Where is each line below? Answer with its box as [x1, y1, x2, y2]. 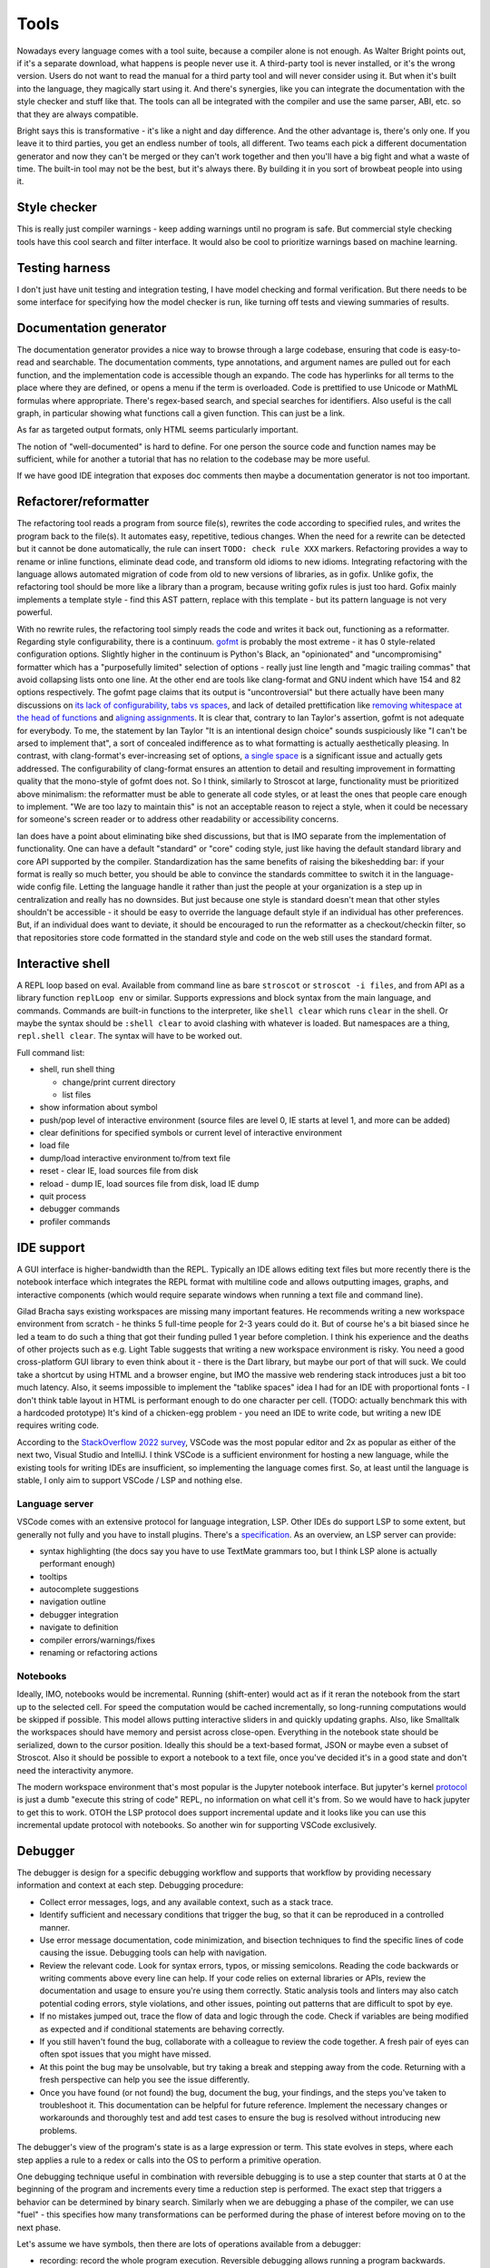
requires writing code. [16, 1420, 100, 1431]
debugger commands [39, 1203, 121, 1215]
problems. [39, 2125, 77, 2136]
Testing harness [16, 259, 111, 276]
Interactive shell [16, 955, 111, 971]
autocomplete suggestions [39, 1584, 140, 1595]
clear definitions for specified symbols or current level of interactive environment [39, 1128, 342, 1139]
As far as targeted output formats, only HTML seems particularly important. [16, 425, 299, 435]
